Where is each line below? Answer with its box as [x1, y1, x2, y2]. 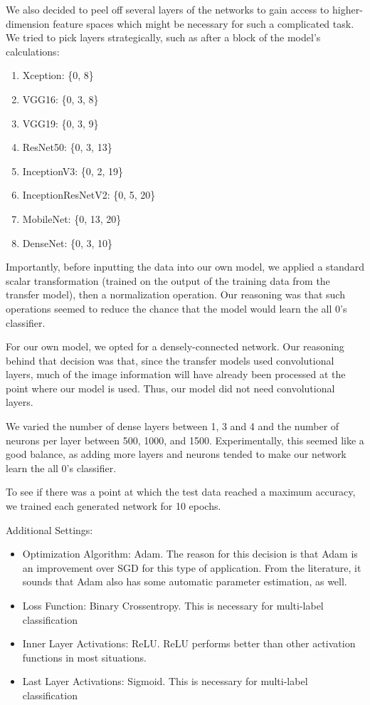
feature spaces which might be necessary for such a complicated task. [53, 16, 354, 31]
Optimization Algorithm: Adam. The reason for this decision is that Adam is [22, 546, 358, 561]
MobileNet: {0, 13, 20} [22, 211, 122, 226]
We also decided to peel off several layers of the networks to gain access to [6, 2, 329, 16]
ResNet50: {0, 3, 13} [22, 140, 112, 155]
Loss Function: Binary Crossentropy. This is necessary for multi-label [22, 598, 324, 612]
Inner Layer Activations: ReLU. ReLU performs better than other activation [22, 636, 356, 651]
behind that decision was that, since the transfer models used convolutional [6, 352, 334, 367]
